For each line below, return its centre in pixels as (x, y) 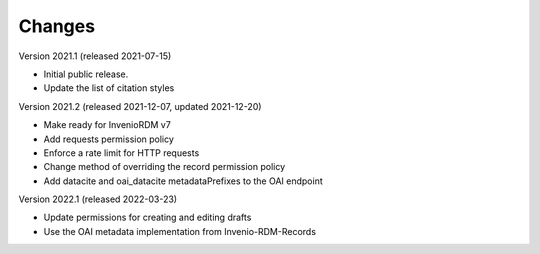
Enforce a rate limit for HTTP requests (121, 152)
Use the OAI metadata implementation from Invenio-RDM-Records (180, 231)
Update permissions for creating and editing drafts (147, 217)
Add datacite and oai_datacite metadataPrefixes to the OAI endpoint (183, 181)
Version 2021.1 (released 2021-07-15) (95, 56)
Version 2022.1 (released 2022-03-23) (98, 199)
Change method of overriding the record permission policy (164, 167)
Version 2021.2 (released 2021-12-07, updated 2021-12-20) (140, 106)
